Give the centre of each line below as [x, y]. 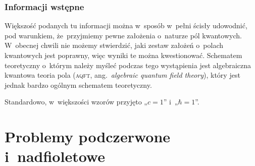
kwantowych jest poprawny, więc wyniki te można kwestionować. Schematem [123, 55]
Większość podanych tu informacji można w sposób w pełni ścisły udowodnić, [126, 25]
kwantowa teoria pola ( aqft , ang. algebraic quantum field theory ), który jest [122, 75]
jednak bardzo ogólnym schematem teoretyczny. [78, 85]
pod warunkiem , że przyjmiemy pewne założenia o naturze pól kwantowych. [123, 35]
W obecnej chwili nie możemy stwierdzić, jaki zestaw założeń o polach [114, 45]
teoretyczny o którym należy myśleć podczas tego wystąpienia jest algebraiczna [128, 65]
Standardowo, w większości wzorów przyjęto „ [76, 102]
